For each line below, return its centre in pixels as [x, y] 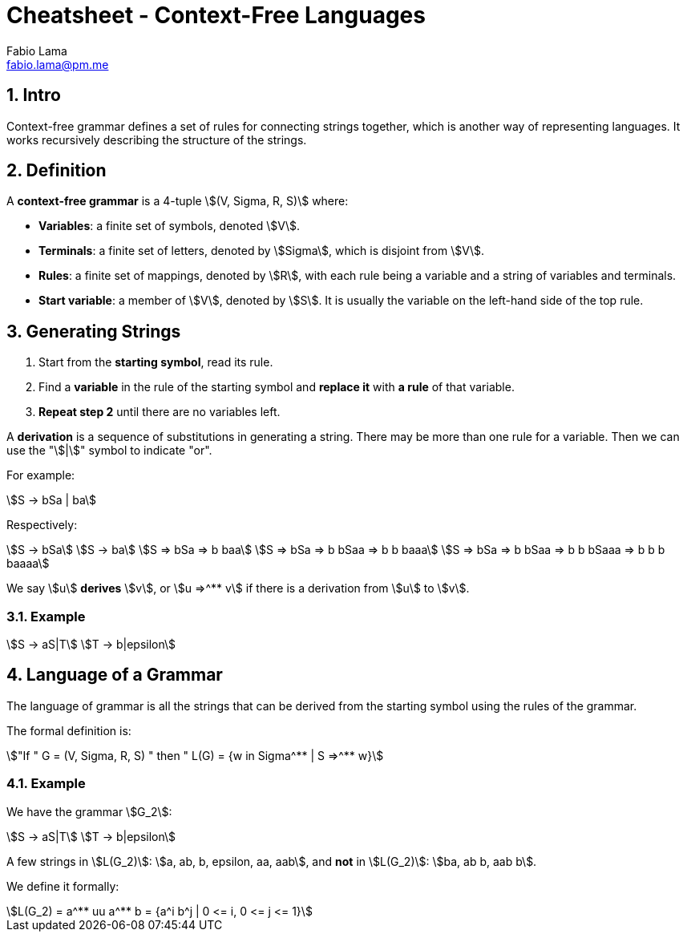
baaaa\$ [28, 564]
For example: [41, 475]
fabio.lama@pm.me [58, 64]
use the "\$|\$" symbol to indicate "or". [109, 451]
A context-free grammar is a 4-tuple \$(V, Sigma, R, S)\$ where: [178, 201]
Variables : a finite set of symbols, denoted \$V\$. [170, 226]
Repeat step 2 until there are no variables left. [160, 412]
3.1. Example [46, 616]
